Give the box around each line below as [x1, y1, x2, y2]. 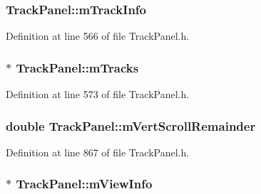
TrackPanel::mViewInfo [16, 175, 153, 193]
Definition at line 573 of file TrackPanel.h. [6, 87, 190, 102]
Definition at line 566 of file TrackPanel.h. [6, 28, 190, 43]
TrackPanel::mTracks [16, 58, 139, 76]
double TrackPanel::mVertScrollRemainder [6, 117, 256, 134]
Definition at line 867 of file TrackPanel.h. [6, 144, 190, 159]
